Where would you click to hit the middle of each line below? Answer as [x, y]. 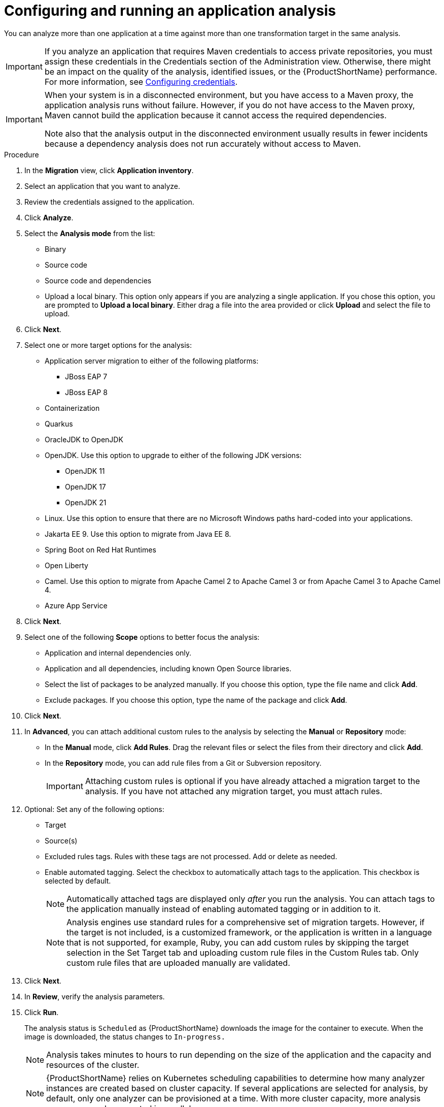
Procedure [22, 154]
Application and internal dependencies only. [118, 653]
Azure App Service [76, 605]
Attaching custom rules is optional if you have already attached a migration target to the [252, 781]
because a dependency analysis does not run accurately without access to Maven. [203, 143]
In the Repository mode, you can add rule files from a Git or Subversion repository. [183, 763]
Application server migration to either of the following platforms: [152, 361]
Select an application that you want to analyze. [103, 186]
